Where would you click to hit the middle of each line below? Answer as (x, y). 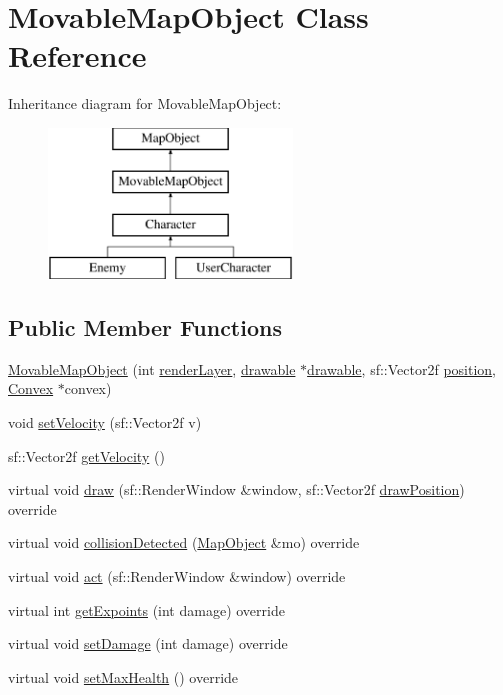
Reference (77, 55)
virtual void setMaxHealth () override (123, 676)
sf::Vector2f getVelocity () (86, 455)
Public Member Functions (145, 327)
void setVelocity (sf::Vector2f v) (105, 422)
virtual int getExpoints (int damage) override (146, 609)
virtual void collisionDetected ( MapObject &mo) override (184, 542)
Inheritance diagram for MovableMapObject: (145, 103)
